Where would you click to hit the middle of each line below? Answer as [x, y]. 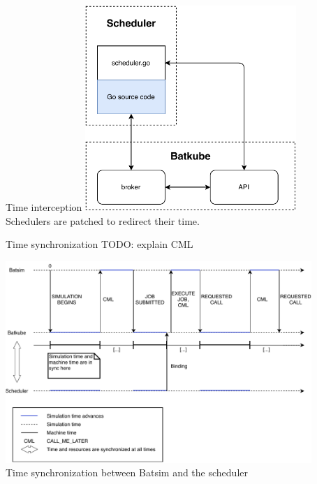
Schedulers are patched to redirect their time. [103, 220]
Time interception [44, 207]
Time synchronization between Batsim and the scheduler [127, 472]
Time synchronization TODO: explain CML [99, 244]
